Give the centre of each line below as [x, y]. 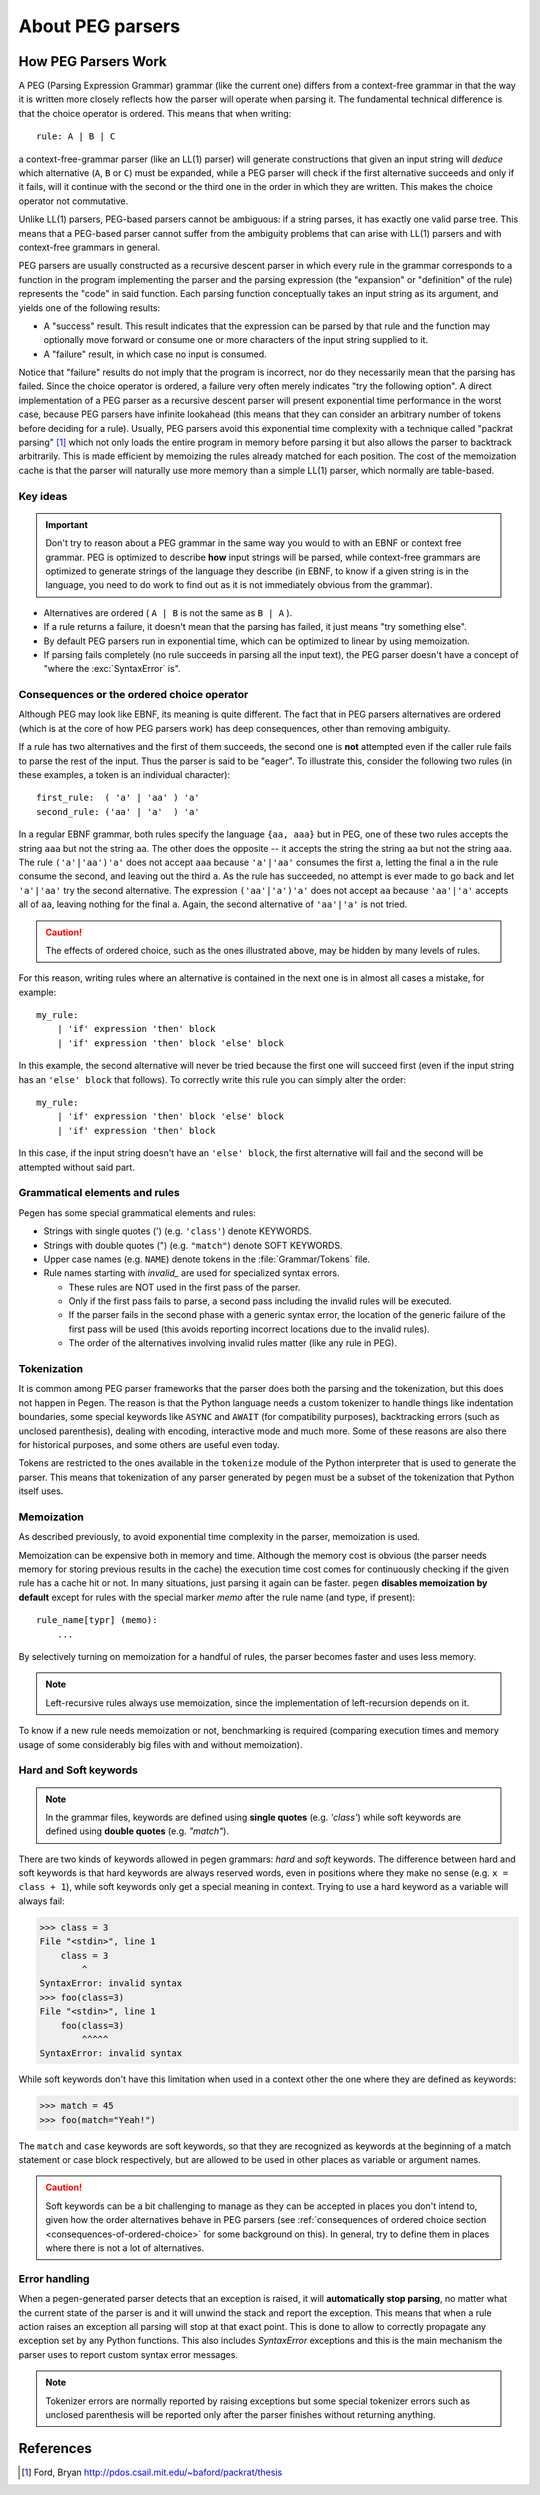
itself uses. [41, 1491]
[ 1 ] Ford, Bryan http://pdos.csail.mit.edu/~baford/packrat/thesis [152, 2472]
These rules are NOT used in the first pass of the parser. [184, 1287]
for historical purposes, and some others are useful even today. [149, 1444]
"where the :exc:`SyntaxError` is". [112, 669]
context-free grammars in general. [89, 247]
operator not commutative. [73, 201]
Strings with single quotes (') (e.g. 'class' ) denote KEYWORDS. [177, 1231]
